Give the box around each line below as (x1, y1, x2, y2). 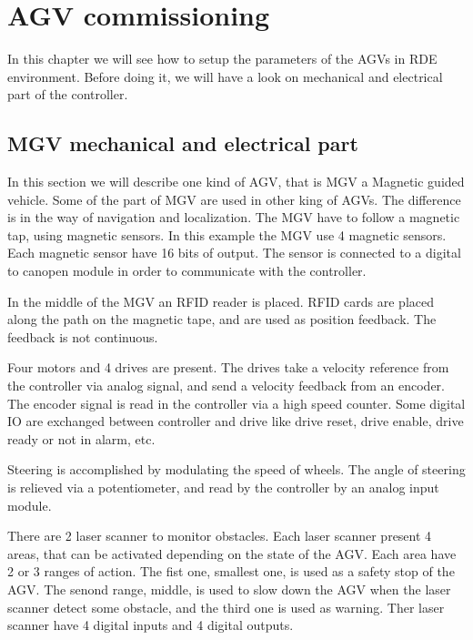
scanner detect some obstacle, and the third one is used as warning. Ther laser (7, 597, 445, 616)
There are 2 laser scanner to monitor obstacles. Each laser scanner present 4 (7, 526, 432, 545)
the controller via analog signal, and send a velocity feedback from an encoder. (7, 376, 445, 395)
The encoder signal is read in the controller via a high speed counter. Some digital (7, 393, 466, 412)
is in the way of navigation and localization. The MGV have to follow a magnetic (7, 208, 460, 227)
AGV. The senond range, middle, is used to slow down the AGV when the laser (7, 579, 451, 598)
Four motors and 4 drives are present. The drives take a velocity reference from (7, 358, 449, 377)
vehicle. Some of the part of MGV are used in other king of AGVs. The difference (7, 189, 461, 208)
